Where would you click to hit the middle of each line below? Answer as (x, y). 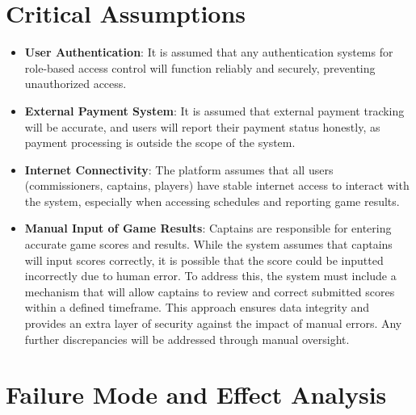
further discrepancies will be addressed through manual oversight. (187, 339)
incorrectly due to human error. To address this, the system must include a (210, 276)
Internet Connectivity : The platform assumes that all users (179, 169)
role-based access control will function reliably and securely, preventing (200, 67)
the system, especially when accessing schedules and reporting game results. (212, 201)
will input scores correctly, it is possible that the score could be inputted (204, 260)
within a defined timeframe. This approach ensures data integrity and (197, 307)
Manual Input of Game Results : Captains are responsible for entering (208, 228)
